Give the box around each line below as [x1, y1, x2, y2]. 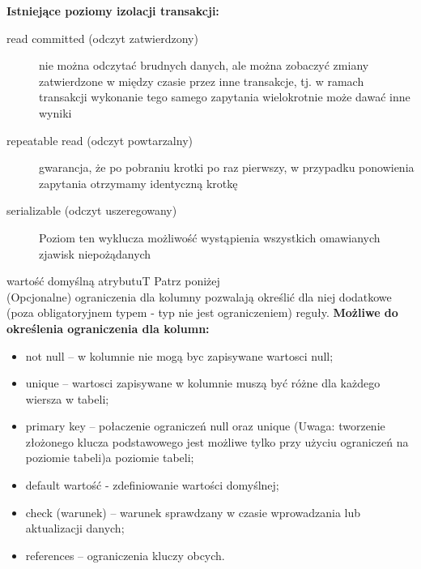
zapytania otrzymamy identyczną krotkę [39, 174, 238, 191]
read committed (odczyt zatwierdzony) [6, 29, 198, 46]
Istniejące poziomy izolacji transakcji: [6, 2, 219, 19]
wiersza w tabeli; [25, 390, 109, 407]
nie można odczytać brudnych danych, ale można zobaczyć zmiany [39, 57, 369, 74]
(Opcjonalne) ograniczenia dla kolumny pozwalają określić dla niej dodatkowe [6, 288, 392, 305]
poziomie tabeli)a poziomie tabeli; [25, 449, 194, 466]
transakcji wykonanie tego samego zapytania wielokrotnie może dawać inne [39, 88, 410, 105]
